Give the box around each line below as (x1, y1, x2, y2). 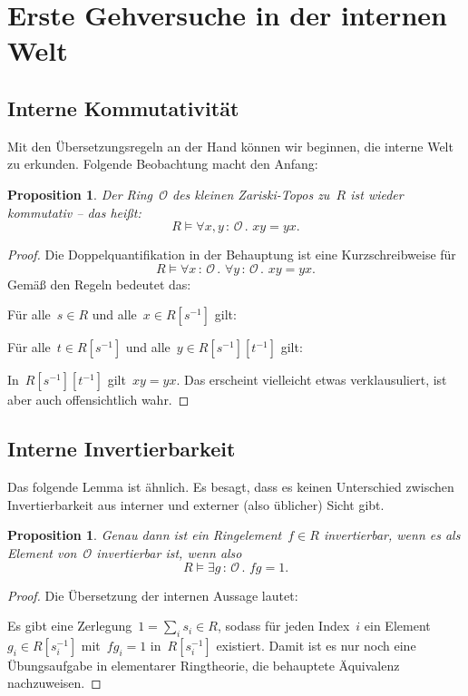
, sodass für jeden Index (217, 616, 350, 635)
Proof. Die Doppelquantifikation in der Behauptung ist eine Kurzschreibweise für (7, 245, 456, 264)
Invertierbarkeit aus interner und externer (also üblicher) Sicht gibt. (7, 495, 385, 514)
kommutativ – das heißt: (7, 202, 141, 221)
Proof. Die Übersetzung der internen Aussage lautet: (7, 585, 298, 604)
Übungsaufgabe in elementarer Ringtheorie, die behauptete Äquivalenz (7, 655, 400, 674)
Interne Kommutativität (7, 93, 239, 122)
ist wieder (350, 184, 404, 203)
